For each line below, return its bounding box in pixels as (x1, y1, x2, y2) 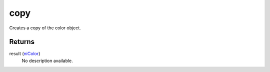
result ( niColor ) (9, 51, 40, 57)
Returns (9, 38, 35, 46)
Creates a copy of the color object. (9, 25, 81, 31)
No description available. (21, 58, 73, 64)
